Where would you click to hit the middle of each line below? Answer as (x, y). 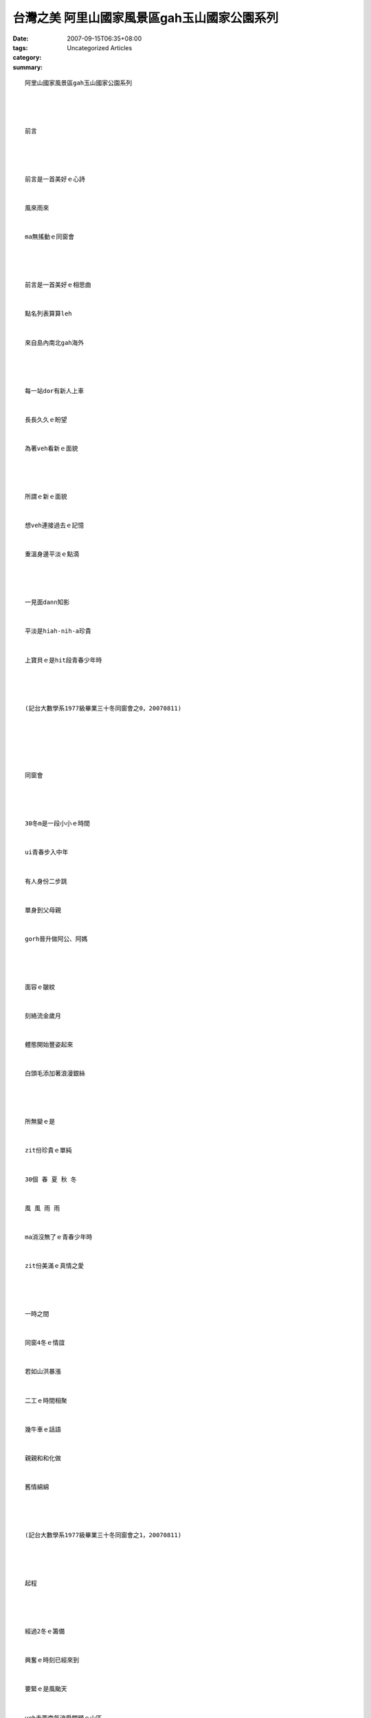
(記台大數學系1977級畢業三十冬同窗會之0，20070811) (103, 708)
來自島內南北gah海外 (55, 343)
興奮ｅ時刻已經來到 (52, 1660)
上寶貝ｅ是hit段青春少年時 (64, 660)
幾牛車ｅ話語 (43, 1429)
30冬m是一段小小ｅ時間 (58, 824)
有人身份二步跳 (46, 881)
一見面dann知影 (47, 602)
